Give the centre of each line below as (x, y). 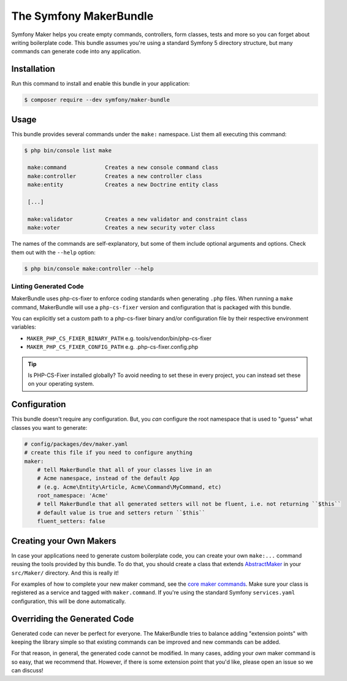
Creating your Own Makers (64, 541)
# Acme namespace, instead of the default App (109, 478)
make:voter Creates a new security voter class (121, 228)
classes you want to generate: (49, 427)
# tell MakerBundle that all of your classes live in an (124, 469)
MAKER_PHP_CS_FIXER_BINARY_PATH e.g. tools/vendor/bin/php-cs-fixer (119, 338)
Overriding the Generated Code (73, 619)
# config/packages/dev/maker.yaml (76, 444)
